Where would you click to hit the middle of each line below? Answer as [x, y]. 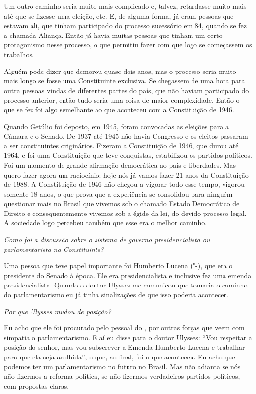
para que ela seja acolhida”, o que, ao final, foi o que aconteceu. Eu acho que [120, 357]
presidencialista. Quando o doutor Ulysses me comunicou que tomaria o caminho [126, 285]
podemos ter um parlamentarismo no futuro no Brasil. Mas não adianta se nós [122, 366]
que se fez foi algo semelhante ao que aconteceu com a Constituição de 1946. [119, 109]
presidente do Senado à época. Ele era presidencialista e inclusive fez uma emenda [128, 275]
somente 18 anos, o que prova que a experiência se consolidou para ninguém [118, 194]
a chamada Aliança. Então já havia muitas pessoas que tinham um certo [113, 35]
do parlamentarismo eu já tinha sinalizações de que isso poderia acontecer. [116, 295]
